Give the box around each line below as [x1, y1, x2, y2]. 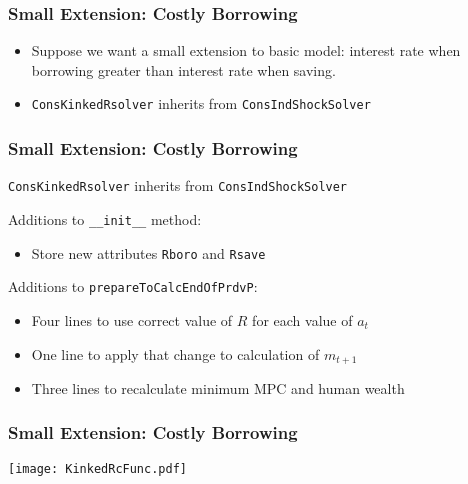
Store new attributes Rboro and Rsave [31, 242, 266, 263]
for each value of [252, 309, 353, 330]
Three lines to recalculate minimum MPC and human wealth [31, 377, 405, 398]
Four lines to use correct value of [31, 309, 233, 330]
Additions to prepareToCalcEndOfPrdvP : [8, 276, 258, 297]
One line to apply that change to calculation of [31, 343, 320, 364]
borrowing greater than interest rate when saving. [31, 59, 336, 80]
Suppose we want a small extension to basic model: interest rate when [31, 40, 461, 61]
